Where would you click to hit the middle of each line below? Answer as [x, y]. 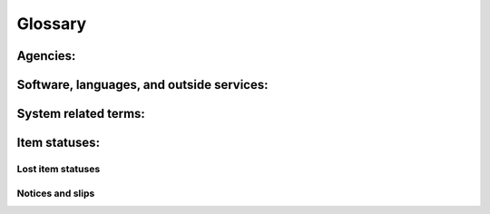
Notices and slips [56, 193]
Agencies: [46, 56]
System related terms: [81, 114]
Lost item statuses [59, 169]
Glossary [52, 24]
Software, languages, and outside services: [142, 85]
